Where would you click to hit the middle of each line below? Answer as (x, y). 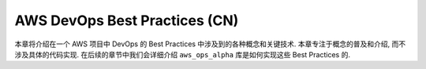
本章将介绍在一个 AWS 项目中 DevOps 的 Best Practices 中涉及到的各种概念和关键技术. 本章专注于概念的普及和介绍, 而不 (210, 44)
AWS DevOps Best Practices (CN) (127, 20)
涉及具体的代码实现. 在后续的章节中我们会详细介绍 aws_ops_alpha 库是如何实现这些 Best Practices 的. (183, 54)
